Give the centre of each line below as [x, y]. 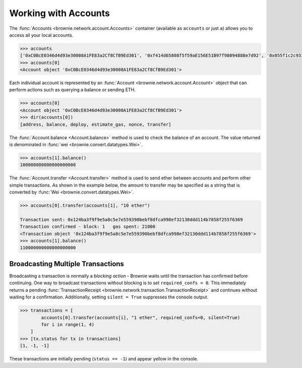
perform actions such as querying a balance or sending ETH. [72, 90]
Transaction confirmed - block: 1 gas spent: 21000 [88, 227]
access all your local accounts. [41, 35]
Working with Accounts [60, 13]
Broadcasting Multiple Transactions [67, 264]
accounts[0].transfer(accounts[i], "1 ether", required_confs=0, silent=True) [141, 317]
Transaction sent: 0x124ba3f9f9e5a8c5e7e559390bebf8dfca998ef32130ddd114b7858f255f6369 [131, 220]
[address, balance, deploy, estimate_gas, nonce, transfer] [96, 124]
